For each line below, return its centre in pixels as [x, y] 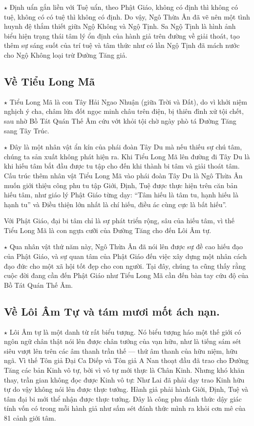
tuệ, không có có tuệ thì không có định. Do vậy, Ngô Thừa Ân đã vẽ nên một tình [127, 16]
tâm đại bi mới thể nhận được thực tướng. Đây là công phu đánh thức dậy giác [123, 398]
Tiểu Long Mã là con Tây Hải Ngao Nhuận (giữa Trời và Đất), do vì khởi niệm [128, 101]
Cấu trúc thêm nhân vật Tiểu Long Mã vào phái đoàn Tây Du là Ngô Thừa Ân [123, 175]
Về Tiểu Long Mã [50, 81]
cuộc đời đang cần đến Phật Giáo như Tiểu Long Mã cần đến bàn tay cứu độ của [126, 275]
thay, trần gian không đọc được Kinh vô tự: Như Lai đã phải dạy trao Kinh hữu [124, 379]
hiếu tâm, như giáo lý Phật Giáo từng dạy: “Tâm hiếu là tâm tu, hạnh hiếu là [121, 195]
